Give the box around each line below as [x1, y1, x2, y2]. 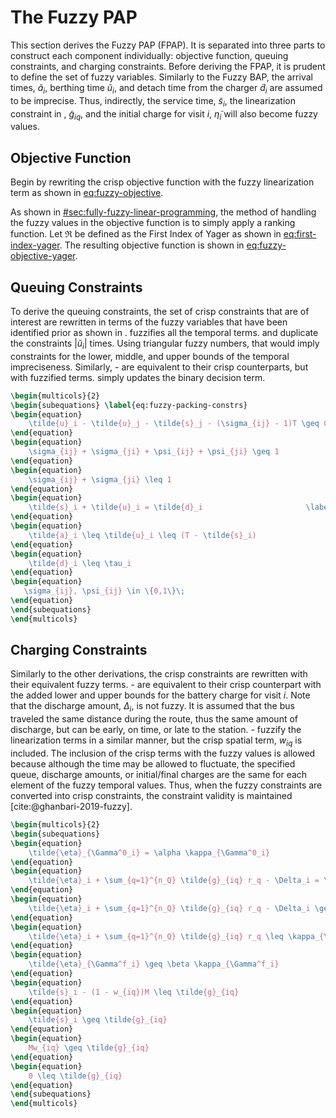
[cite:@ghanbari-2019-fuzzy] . [10, 801, 133, 813]
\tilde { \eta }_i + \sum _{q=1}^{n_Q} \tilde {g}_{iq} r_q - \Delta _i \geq [28, 903, 333, 913]
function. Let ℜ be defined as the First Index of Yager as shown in [10, 228, 282, 240]
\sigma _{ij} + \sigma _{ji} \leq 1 [28, 474, 172, 485]
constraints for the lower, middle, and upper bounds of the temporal [10, 350, 290, 362]
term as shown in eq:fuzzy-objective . [10, 187, 164, 199]
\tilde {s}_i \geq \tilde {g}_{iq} [28, 1015, 168, 1025]
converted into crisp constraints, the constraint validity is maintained [10, 790, 293, 802]
